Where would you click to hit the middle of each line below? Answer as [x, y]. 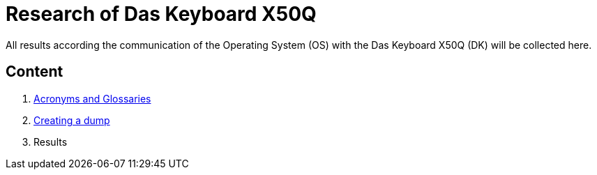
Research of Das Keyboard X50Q [161, 14]
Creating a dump [72, 120]
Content [35, 72]
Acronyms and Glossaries [92, 98]
